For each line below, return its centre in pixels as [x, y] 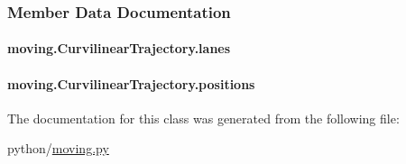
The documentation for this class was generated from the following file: [203, 118]
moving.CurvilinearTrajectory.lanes [119, 48]
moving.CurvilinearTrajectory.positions [131, 83]
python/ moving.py [58, 148]
